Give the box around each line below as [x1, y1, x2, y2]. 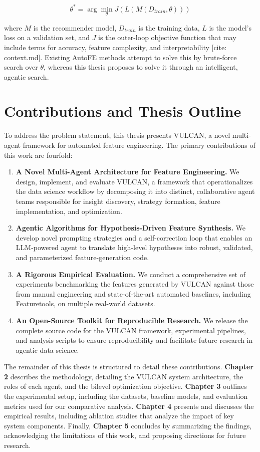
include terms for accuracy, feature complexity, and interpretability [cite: [4, 42, 227, 52]
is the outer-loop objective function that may [98, 32, 236, 43]
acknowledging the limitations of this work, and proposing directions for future [4, 430, 246, 440]
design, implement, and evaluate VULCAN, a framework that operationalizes [16, 176, 253, 186]
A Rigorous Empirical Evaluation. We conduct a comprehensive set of [16, 269, 245, 279]
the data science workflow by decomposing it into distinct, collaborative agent [16, 186, 255, 196]
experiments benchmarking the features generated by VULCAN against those [16, 279, 254, 289]
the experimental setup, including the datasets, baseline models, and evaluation [4, 391, 248, 401]
